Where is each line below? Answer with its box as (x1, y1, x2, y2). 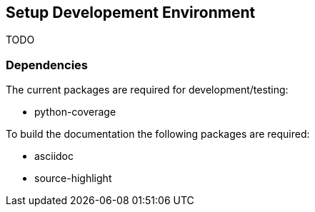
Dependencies (6, 57, 89, 72)
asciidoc (34, 150, 74, 163)
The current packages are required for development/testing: (6, 84, 289, 96)
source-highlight (34, 172, 112, 185)
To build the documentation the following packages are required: (6, 128, 310, 141)
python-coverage (34, 106, 116, 118)
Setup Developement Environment (6, 4, 256, 21)
